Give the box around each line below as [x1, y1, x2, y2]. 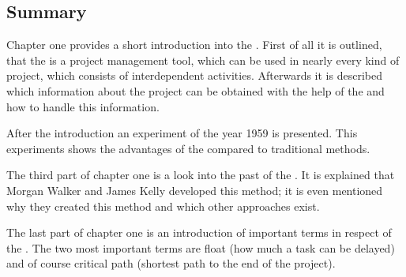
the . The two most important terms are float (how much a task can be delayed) [6, 239, 395, 256]
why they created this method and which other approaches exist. [6, 197, 320, 214]
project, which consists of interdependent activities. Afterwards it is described [6, 67, 382, 84]
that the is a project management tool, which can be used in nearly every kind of [6, 51, 400, 68]
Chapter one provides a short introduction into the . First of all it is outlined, [6, 36, 382, 53]
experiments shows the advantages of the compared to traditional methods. [6, 140, 370, 156]
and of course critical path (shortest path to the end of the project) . [6, 255, 336, 271]
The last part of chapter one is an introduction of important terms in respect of [6, 224, 392, 241]
